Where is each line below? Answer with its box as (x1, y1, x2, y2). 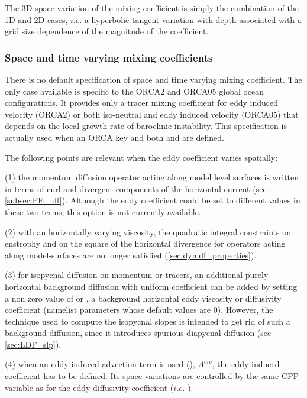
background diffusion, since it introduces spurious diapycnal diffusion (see (5, 326, 272, 339)
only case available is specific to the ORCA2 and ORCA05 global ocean (5, 85, 264, 97)
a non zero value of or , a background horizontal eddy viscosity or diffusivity (5, 292, 282, 304)
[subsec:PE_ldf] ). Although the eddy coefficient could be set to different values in (5, 194, 300, 206)
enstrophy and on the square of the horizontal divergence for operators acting (5, 237, 286, 250)
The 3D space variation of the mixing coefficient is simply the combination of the (5, 2, 299, 14)
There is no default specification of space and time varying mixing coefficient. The (5, 73, 302, 85)
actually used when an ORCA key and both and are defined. (5, 131, 224, 143)
